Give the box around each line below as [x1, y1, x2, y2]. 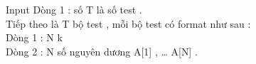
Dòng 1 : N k [6, 30, 63, 45]
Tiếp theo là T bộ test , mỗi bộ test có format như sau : [6, 16, 251, 31]
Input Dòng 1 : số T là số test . [6, 2, 142, 16]
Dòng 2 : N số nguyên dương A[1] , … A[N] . [6, 43, 198, 58]
